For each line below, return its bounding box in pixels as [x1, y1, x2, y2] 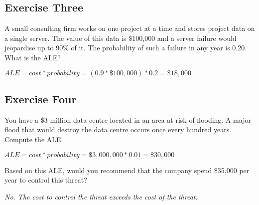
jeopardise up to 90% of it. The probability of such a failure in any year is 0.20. [4, 42, 247, 53]
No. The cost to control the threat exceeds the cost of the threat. [4, 191, 198, 202]
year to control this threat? [4, 175, 87, 185]
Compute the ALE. [4, 134, 63, 144]
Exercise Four [4, 91, 77, 106]
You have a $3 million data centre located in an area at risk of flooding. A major [4, 114, 251, 125]
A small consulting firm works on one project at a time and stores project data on [4, 23, 255, 33]
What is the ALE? [4, 52, 61, 62]
